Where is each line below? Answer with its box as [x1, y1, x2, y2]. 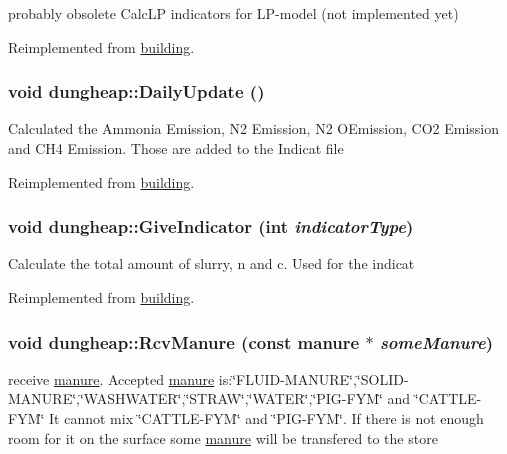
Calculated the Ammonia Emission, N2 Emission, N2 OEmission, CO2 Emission [8, 118, 499, 139]
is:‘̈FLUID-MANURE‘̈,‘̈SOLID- [218, 368, 409, 389]
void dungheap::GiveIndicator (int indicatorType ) [8, 214, 414, 239]
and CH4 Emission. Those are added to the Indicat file [8, 138, 344, 158]
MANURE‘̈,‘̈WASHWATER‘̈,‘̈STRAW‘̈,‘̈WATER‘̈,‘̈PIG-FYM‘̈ [8, 388, 383, 409]
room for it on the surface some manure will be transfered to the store [8, 427, 438, 448]
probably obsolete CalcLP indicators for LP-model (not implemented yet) [8, 3, 459, 23]
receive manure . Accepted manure [8, 368, 215, 389]
